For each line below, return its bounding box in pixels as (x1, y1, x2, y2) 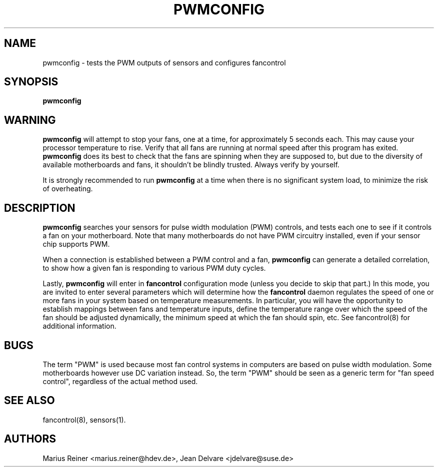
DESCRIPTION (4, 201, 75, 214)
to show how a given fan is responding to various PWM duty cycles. (42, 264, 266, 273)
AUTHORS (4, 433, 56, 446)
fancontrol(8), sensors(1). (42, 415, 126, 424)
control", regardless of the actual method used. (42, 377, 198, 386)
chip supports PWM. (42, 240, 110, 249)
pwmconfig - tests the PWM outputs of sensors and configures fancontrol (42, 58, 286, 67)
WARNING (4, 113, 56, 126)
